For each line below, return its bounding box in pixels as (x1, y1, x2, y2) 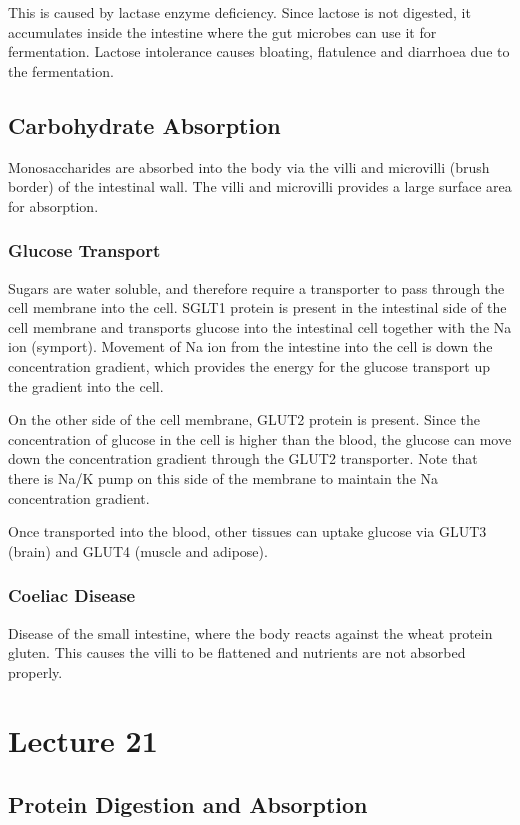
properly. (8, 661, 63, 682)
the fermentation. (8, 60, 114, 81)
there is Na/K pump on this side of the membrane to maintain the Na (8, 467, 439, 488)
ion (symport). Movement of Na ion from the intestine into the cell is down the (8, 336, 493, 357)
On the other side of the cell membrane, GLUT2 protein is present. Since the (8, 409, 480, 430)
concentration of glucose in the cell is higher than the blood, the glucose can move (8, 428, 512, 449)
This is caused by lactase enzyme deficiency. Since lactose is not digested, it (8, 2, 471, 22)
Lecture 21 (8, 720, 158, 761)
